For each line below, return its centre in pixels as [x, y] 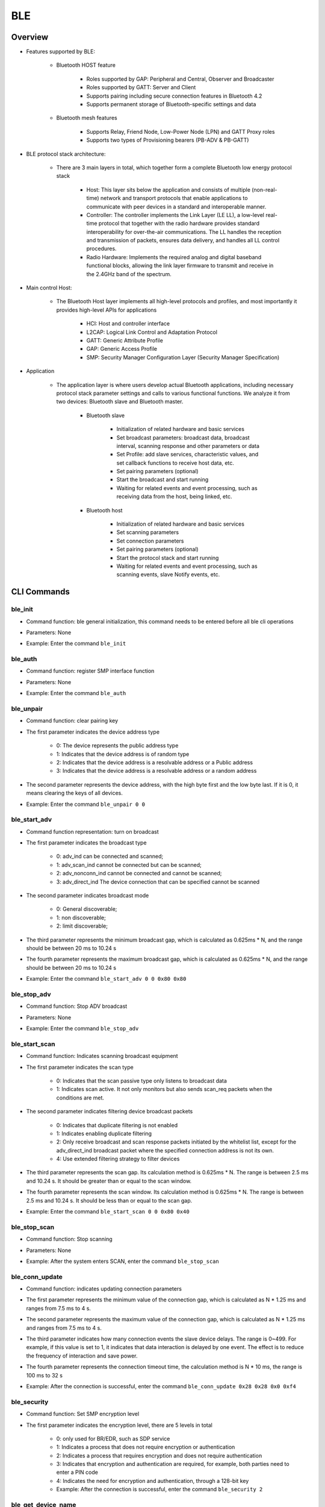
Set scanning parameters [148, 532]
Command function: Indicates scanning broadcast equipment [102, 1056]
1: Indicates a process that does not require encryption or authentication [146, 1447]
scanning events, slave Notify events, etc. [168, 574]
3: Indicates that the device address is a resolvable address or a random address [156, 771]
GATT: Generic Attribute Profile [125, 340]
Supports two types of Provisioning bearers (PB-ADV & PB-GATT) [168, 140]
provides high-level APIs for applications [107, 310]
